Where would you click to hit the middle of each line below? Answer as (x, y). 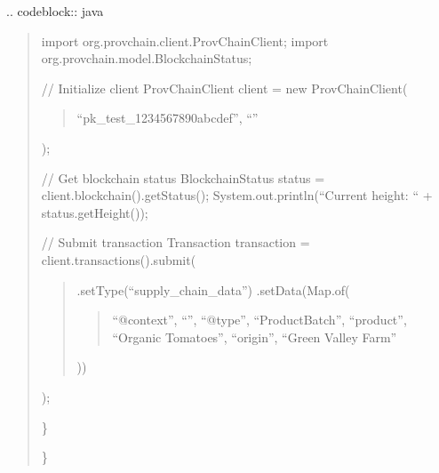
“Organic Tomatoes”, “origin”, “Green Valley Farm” (255, 337)
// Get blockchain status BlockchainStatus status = (183, 177)
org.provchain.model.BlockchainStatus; (147, 58)
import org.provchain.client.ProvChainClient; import (185, 40)
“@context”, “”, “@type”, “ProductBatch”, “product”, (259, 320)
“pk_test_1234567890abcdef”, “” (168, 118)
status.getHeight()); (95, 212)
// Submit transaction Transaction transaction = (176, 242)
